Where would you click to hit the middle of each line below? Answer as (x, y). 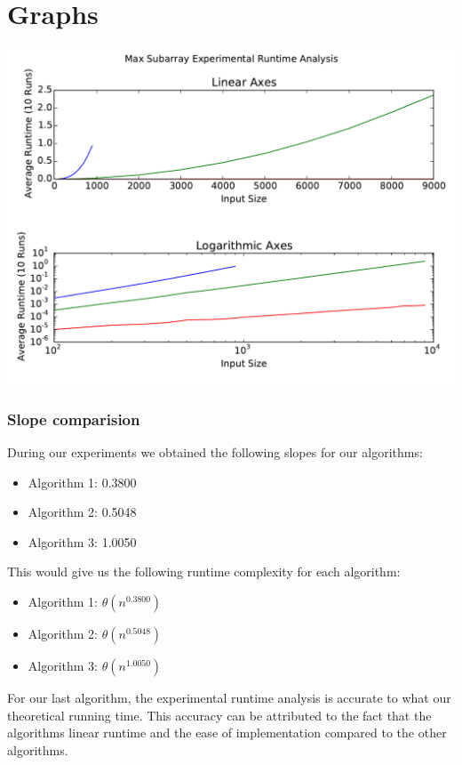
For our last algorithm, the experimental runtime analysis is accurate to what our (229, 697)
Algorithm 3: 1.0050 (82, 541)
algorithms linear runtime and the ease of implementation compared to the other (227, 733)
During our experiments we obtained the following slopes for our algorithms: (215, 451)
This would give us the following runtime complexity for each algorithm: (204, 572)
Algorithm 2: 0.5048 (82, 512)
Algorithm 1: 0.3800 (82, 482)
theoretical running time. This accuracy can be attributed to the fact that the (219, 715)
